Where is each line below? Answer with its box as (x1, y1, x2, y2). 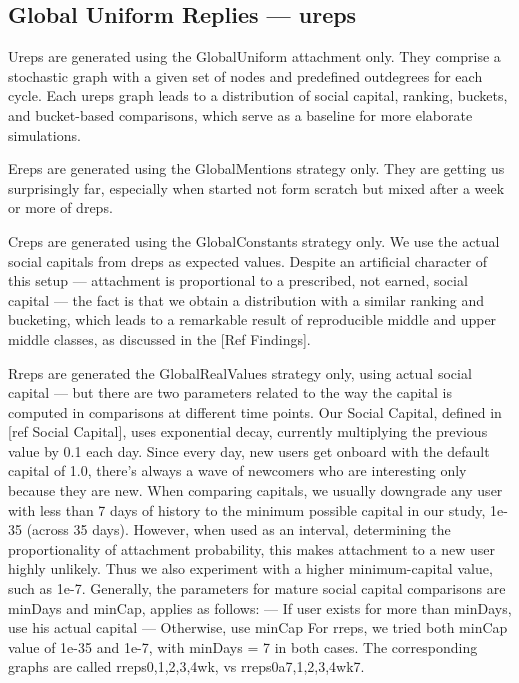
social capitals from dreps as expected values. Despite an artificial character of (8, 250, 488, 271)
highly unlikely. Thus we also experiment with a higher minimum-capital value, (8, 558, 493, 579)
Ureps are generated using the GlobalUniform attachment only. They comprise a (8, 46, 501, 67)
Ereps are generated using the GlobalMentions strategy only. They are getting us (8, 158, 505, 179)
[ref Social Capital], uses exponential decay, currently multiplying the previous (8, 421, 488, 442)
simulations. (8, 124, 81, 145)
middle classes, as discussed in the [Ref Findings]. (8, 328, 311, 349)
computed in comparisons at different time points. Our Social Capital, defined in (8, 401, 502, 422)
